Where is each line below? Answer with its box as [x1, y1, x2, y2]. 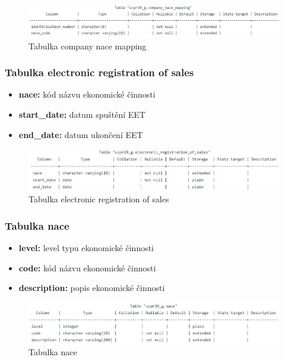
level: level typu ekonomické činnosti [18, 242, 154, 254]
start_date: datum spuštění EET [18, 108, 145, 120]
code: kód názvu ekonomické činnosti [18, 261, 156, 274]
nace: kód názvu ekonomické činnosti [18, 88, 156, 101]
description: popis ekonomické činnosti [18, 281, 165, 294]
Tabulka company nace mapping [28, 39, 147, 52]
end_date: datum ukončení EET [18, 128, 143, 140]
